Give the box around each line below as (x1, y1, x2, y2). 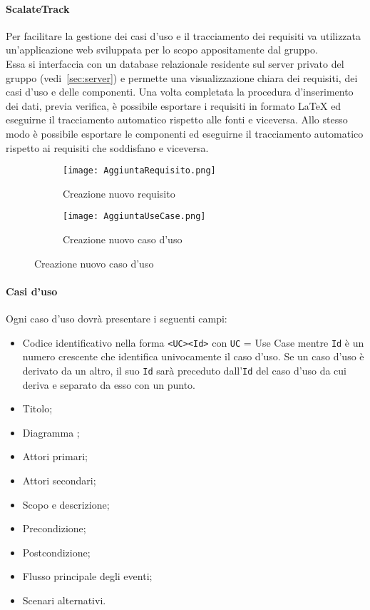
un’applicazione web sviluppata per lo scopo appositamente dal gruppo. (6, 42, 318, 57)
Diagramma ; (22, 425, 80, 439)
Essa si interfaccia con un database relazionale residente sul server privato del (6, 56, 344, 71)
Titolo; (22, 401, 53, 416)
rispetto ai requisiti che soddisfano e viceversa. (6, 140, 209, 155)
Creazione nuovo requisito (63, 185, 175, 200)
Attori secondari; (22, 472, 96, 487)
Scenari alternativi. (22, 592, 106, 607)
